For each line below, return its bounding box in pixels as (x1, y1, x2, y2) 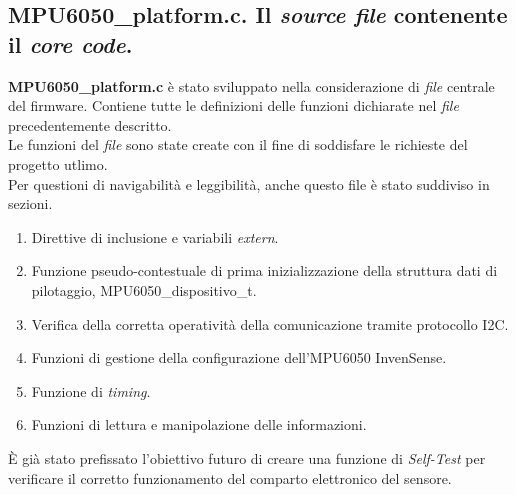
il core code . (8, 28, 133, 59)
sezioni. (8, 193, 53, 214)
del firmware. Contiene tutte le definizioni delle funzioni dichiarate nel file (8, 95, 459, 116)
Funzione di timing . (31, 380, 151, 401)
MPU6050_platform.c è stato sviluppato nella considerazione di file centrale (8, 75, 495, 96)
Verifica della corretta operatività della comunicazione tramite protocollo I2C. (31, 313, 509, 334)
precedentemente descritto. (8, 114, 172, 135)
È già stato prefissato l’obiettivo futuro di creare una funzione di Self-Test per (8, 447, 486, 468)
